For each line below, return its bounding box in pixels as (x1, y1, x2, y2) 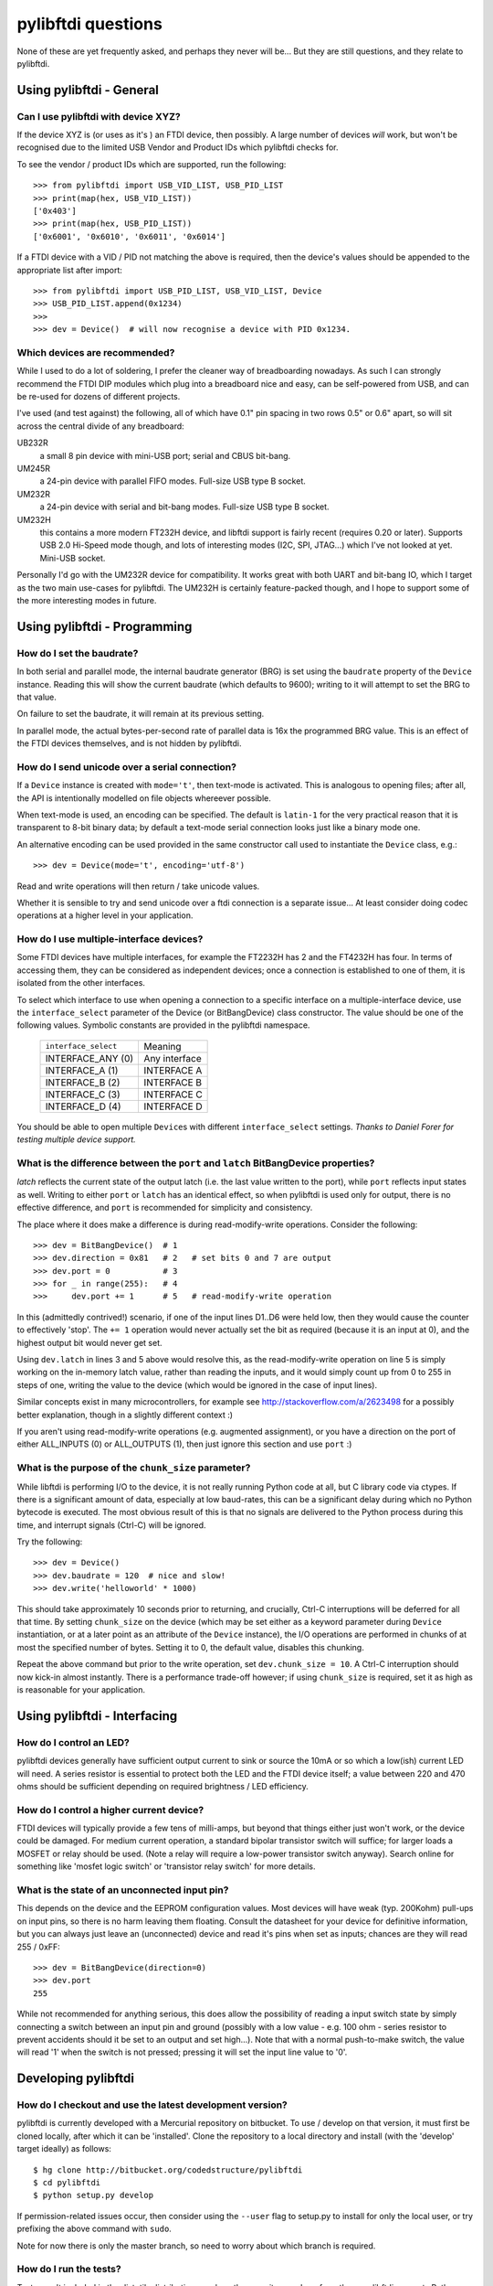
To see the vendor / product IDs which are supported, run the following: (16, 158, 287, 169)
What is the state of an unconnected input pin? (16, 1884, 229, 1896)
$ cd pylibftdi (33, 2177, 101, 2187)
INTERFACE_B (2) (45, 1075, 121, 1088)
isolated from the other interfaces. (16, 977, 146, 988)
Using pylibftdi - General (16, 82, 160, 98)
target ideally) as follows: (16, 2143, 111, 2154)
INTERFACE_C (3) (45, 1088, 121, 1101)
